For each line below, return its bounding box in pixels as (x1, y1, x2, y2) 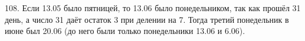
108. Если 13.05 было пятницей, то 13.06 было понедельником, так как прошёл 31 (5, 2, 301, 13)
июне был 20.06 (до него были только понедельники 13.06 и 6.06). (5, 25, 245, 37)
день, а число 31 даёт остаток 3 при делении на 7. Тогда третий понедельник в (5, 13, 289, 25)
